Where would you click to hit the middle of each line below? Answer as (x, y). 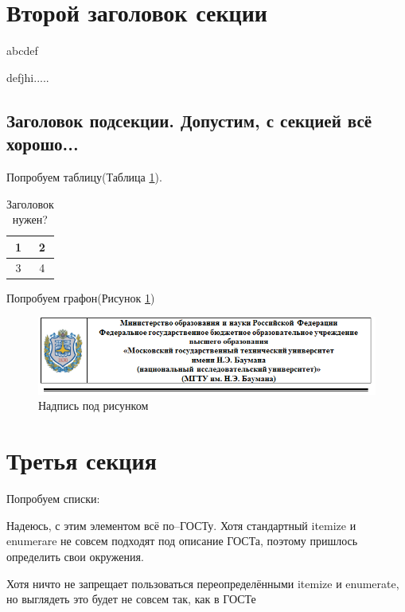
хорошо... (43, 144)
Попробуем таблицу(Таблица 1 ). (84, 176)
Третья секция (82, 460)
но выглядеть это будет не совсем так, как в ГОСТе (131, 599)
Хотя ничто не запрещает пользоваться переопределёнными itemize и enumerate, (203, 583)
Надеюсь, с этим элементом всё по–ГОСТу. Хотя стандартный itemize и (181, 525)
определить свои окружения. (75, 556)
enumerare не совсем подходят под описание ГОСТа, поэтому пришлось (182, 541)
